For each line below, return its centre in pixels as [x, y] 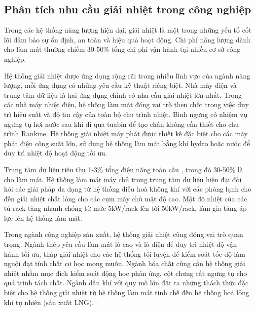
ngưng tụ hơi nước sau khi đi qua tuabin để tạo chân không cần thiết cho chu [122, 124]
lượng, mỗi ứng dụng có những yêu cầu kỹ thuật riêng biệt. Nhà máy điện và [120, 85]
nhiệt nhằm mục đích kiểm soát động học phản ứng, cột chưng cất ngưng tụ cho [126, 273]
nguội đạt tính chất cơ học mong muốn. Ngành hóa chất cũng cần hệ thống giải [125, 263]
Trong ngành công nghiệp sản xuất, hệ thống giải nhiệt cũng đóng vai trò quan [124, 234]
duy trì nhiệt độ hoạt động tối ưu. [55, 153]
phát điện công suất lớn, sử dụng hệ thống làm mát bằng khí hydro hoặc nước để [127, 143]
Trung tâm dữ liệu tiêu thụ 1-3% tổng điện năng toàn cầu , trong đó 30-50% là [124, 169]
